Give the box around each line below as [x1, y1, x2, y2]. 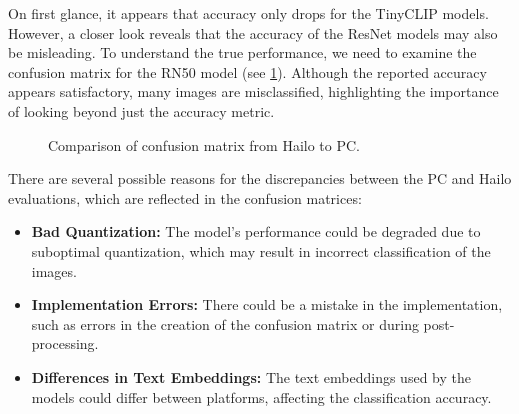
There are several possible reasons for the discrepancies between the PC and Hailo [8, 168, 512, 189]
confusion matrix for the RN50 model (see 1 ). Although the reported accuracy [8, 61, 487, 82]
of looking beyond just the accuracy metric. [8, 100, 275, 121]
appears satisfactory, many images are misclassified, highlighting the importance [8, 81, 499, 102]
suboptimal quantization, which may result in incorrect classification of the [31, 240, 491, 261]
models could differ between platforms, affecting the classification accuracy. [31, 386, 492, 407]
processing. [31, 333, 99, 354]
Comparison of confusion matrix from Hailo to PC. [48, 134, 360, 155]
